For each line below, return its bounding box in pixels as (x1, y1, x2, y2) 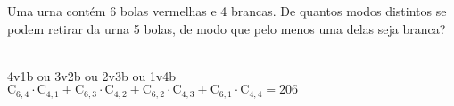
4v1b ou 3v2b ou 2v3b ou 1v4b (7, 66, 177, 85)
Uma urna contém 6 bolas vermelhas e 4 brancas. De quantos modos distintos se (7, 2, 447, 20)
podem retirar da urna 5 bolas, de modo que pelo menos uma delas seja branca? (7, 19, 446, 37)
